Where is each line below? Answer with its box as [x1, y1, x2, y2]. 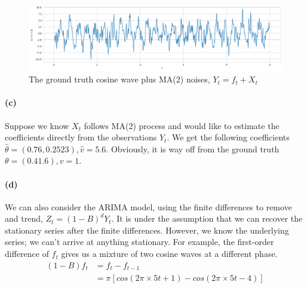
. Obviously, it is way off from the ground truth [106, 142, 280, 155]
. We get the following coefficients [167, 131, 290, 143]
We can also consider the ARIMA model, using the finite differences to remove [5, 200, 292, 213]
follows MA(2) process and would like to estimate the [84, 119, 280, 131]
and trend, [5, 212, 43, 225]
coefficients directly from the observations [5, 131, 157, 143]
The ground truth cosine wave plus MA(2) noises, [29, 73, 210, 85]
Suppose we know [5, 119, 69, 131]
